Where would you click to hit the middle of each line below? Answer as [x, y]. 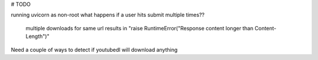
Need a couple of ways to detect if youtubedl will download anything [94, 50]
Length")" [37, 36]
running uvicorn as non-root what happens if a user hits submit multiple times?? [108, 15]
